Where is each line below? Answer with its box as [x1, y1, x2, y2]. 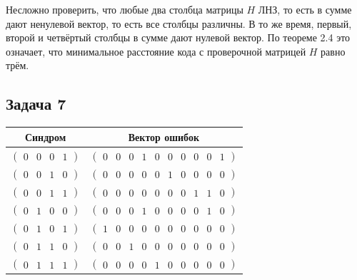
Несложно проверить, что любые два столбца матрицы [6, 2, 243, 16]
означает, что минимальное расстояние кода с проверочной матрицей [6, 43, 306, 58]
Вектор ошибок [128, 129, 199, 144]
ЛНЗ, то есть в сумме [258, 2, 352, 16]
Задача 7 [6, 93, 66, 115]
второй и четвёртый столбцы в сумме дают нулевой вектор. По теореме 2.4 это [6, 30, 351, 45]
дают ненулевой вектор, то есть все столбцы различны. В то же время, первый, [6, 16, 352, 31]
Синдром [24, 129, 66, 144]
